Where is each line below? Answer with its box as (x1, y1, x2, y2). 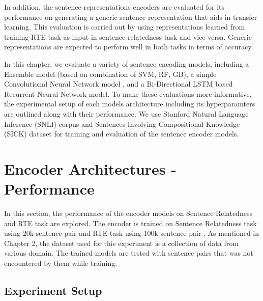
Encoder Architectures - (4, 158, 177, 179)
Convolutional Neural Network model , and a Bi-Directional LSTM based (4, 78, 233, 89)
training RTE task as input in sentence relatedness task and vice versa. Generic (4, 31, 252, 42)
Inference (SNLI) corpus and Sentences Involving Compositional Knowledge (4, 118, 240, 129)
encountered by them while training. (4, 258, 118, 268)
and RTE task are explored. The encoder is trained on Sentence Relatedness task (4, 217, 257, 228)
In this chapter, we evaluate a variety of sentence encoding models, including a (4, 58, 249, 69)
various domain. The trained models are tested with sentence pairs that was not (4, 248, 253, 258)
